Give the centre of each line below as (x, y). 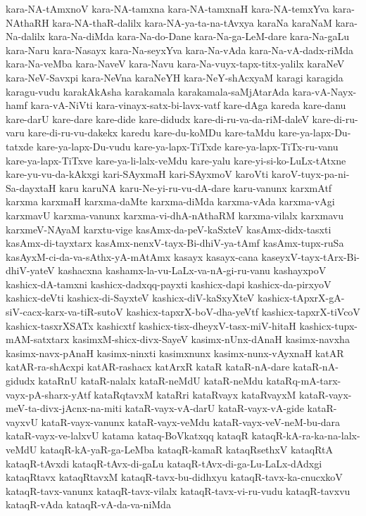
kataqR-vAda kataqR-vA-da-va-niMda (88, 504)
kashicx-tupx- (328, 325)
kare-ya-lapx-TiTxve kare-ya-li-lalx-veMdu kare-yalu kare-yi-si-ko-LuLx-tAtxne (176, 160)
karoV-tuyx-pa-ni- (310, 174)
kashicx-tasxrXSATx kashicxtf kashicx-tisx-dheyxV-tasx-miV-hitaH (151, 325)
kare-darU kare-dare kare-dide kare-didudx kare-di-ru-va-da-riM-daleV (157, 118)
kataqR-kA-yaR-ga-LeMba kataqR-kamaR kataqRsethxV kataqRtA (186, 449)
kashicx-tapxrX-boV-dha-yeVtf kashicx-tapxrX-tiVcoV (243, 312)
